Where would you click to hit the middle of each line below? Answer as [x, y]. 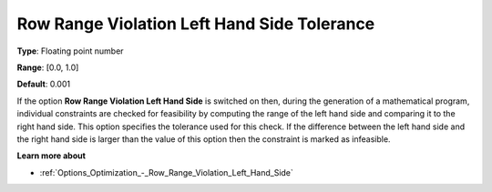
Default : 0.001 [44, 84]
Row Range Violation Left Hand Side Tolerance [196, 24]
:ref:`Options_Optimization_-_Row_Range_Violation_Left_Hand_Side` [166, 172]
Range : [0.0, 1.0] [48, 67]
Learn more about [51, 156]
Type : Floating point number [70, 51]
